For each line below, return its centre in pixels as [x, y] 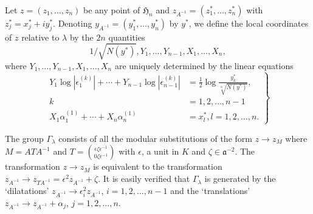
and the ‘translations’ [210, 190]
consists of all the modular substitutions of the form [155, 138]
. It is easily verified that [144, 179]
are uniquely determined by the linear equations [204, 65]
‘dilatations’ [27, 190]
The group [24, 138]
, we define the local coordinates [249, 23]
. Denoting [73, 23]
